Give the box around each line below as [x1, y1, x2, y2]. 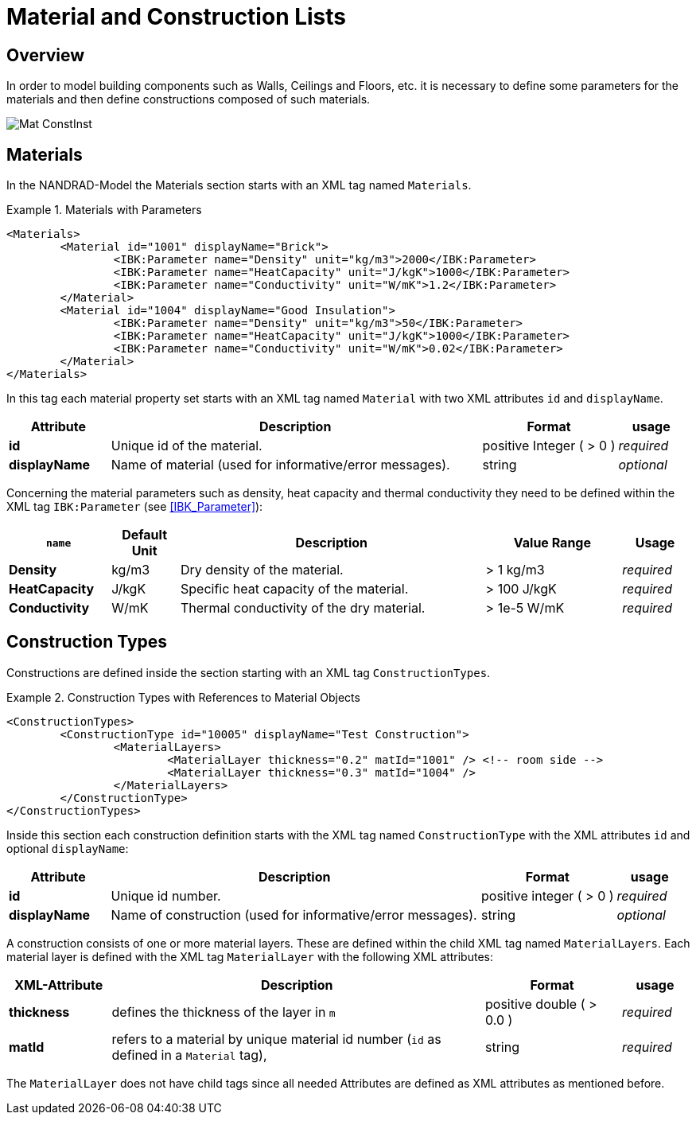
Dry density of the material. [180, 562, 344, 578]
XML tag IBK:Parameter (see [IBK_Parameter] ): [6, 500, 263, 514]
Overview [6, 45, 85, 65]
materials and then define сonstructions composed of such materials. [6, 92, 371, 107]
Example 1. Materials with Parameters [6, 203, 202, 217]
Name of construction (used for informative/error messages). [111, 906, 477, 923]
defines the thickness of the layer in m [111, 1003, 336, 1020]
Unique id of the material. [111, 438, 262, 454]
